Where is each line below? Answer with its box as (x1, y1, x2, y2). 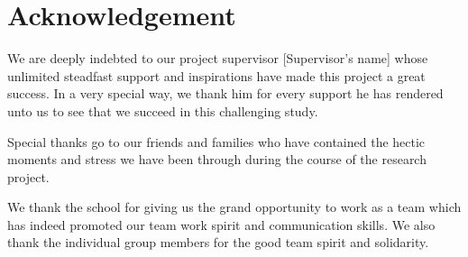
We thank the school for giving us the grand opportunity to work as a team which (7, 197, 462, 216)
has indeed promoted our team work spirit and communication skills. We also (7, 215, 436, 234)
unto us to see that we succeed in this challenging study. (7, 101, 318, 120)
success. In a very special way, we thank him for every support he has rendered (7, 84, 444, 103)
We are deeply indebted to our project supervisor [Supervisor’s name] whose (7, 49, 428, 68)
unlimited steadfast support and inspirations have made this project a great (7, 66, 426, 85)
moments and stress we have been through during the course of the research (7, 150, 427, 169)
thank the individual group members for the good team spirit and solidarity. (7, 233, 429, 252)
